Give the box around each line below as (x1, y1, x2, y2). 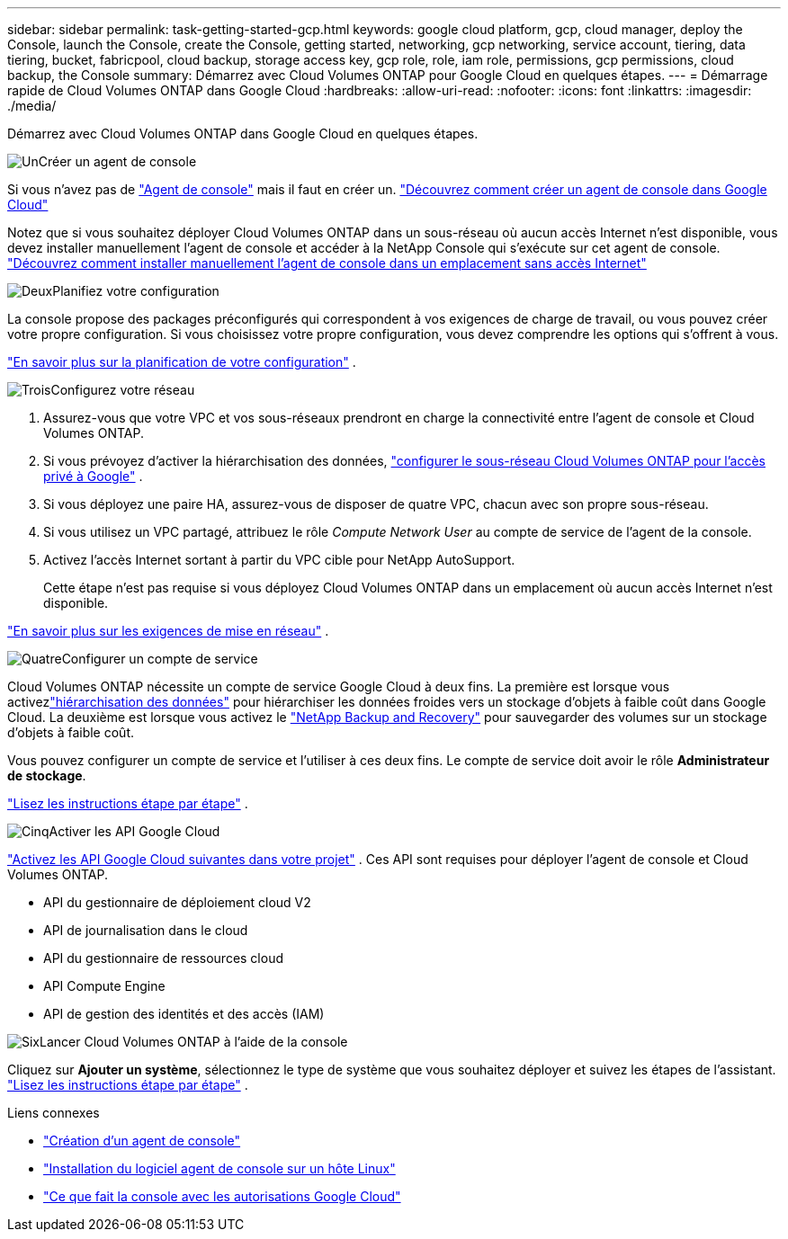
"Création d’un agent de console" (43, 1133, 241, 1148)
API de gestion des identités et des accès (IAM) (43, 1006, 325, 1021)
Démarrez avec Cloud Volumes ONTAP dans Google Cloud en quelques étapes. (7, 126, 479, 141)
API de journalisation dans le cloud (43, 923, 248, 938)
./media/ (7, 98, 57, 113)
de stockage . (7, 768, 86, 783)
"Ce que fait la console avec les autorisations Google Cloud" (43, 1189, 401, 1204)
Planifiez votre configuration (52, 283, 219, 299)
